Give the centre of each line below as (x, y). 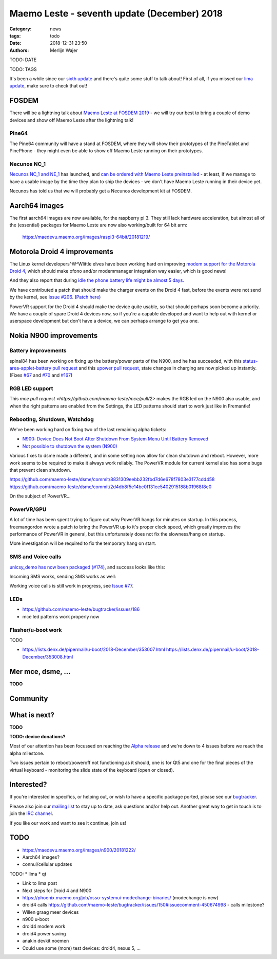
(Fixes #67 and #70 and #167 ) (41, 375)
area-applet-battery (30, 368)
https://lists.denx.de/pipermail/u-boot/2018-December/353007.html (94, 650)
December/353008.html (48, 656)
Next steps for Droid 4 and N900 (57, 891)
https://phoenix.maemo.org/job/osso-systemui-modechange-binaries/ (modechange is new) (120, 897)
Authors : (19, 50)
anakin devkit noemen (46, 941)
